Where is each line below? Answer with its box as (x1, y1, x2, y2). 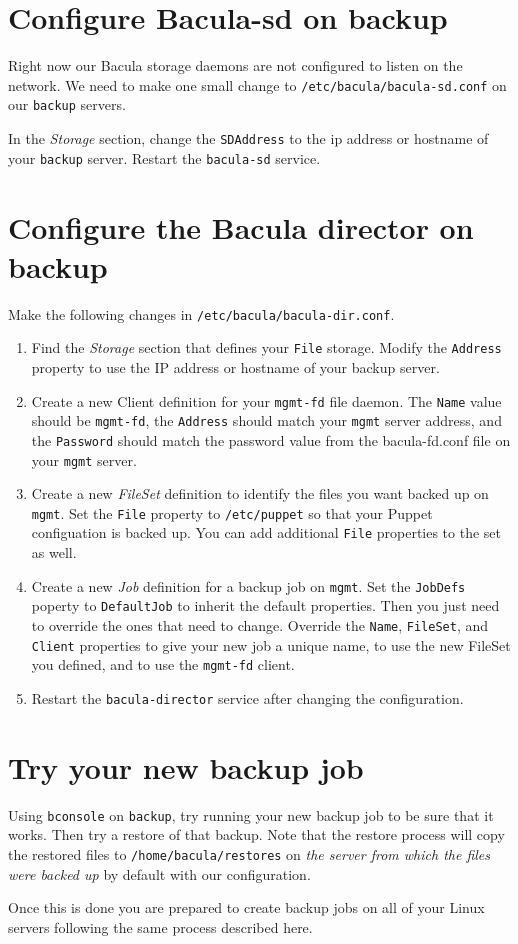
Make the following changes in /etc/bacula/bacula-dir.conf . (8, 303, 395, 324)
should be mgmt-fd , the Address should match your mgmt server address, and (31, 410, 502, 431)
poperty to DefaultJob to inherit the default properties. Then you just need (31, 595, 500, 616)
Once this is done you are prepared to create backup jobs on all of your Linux (8, 897, 485, 918)
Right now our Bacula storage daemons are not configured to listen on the (8, 55, 463, 76)
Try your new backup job (8, 746, 364, 787)
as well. (31, 542, 77, 563)
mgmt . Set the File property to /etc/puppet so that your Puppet (31, 502, 433, 523)
